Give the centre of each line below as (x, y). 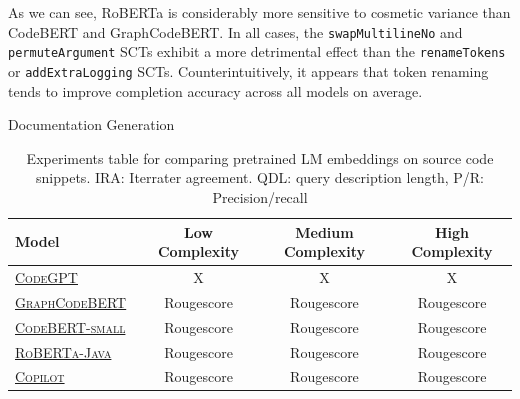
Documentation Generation (91, 124)
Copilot (40, 376)
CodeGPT (46, 276)
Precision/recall (260, 196)
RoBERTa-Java (63, 351)
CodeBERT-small (70, 326)
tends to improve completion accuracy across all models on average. (215, 90)
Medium (324, 231)
